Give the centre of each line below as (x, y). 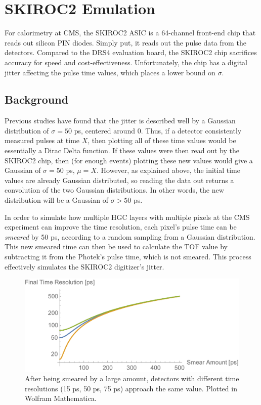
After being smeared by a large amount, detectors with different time (132, 378)
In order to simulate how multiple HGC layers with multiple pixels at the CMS (127, 217)
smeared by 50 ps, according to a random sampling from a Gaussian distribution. (130, 236)
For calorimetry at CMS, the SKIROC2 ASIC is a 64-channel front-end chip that (130, 33)
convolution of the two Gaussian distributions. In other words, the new (114, 190)
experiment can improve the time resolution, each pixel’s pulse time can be (121, 227)
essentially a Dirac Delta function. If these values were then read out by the (122, 150)
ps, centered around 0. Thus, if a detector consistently (158, 130)
